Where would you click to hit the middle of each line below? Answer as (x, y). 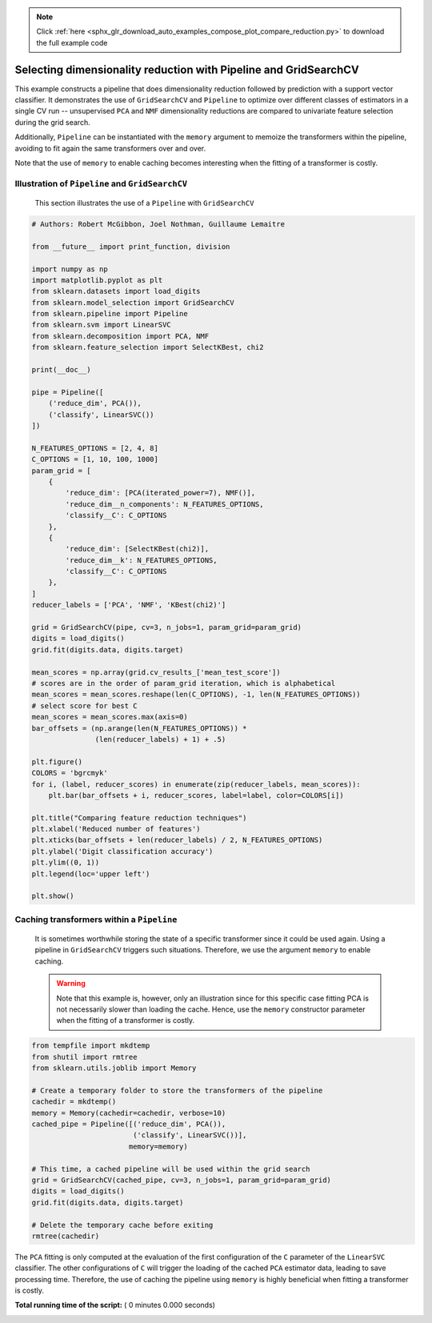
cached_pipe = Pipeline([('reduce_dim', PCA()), (129, 1124)
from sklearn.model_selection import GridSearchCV (133, 303)
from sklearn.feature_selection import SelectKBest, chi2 (148, 347)
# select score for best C (84, 706)
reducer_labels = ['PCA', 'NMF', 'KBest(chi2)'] (129, 605)
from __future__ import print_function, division (131, 247)
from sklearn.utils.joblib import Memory (114, 1068)
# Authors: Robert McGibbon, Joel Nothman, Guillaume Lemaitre (158, 224)
